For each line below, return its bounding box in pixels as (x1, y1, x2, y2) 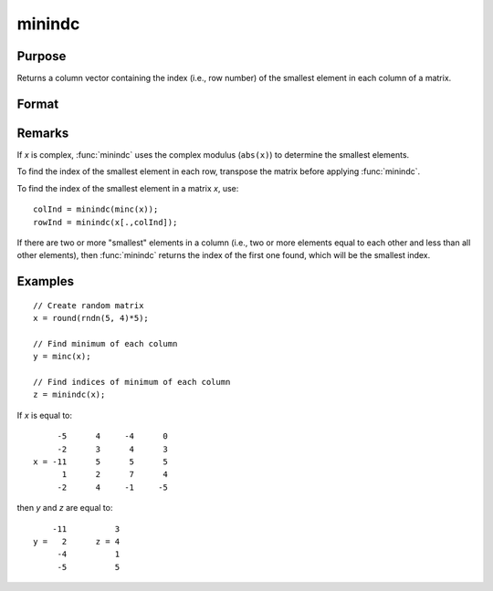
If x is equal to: (16, 410, 73, 420)
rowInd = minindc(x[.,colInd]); (33, 217, 178, 227)
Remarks (16, 125, 69, 140)
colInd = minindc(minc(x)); (33, 204, 159, 214)
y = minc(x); (33, 351, 91, 362)
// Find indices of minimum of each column (33, 377, 231, 388)
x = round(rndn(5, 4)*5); (33, 313, 150, 324)
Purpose (16, 48, 67, 64)
